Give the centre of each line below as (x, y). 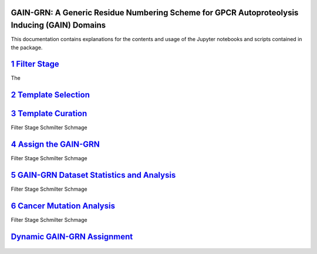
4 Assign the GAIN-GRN (55, 145)
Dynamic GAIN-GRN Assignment (72, 237)
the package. (27, 48)
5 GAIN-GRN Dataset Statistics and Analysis (93, 175)
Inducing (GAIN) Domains (58, 26)
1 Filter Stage (35, 64)
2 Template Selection (50, 95)
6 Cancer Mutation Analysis (63, 206)
